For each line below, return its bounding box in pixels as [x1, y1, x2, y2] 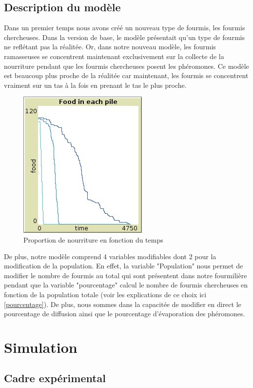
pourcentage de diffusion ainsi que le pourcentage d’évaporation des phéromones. [4, 308, 245, 319]
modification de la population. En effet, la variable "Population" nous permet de [4, 261, 243, 271]
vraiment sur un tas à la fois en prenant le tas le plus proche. [4, 80, 187, 90]
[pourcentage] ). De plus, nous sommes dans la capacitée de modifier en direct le [4, 299, 241, 309]
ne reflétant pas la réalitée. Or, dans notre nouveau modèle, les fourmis [4, 41, 216, 52]
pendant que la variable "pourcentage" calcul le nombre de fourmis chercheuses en [4, 280, 248, 290]
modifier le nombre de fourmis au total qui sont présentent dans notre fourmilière [4, 270, 247, 280]
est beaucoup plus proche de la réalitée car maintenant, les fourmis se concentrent [4, 70, 249, 81]
